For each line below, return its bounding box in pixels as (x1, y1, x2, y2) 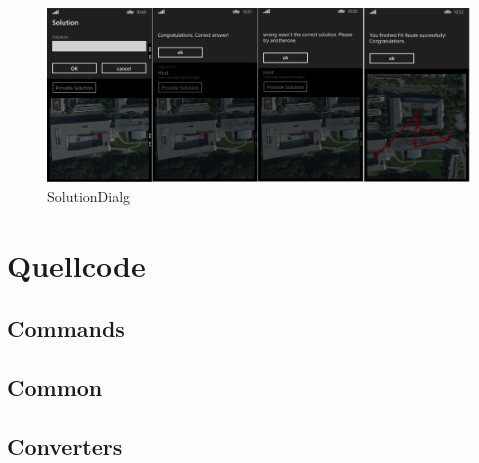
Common (7, 372, 103, 403)
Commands (7, 313, 125, 344)
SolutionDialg (47, 185, 131, 206)
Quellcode (7, 244, 146, 285)
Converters (7, 430, 123, 461)
